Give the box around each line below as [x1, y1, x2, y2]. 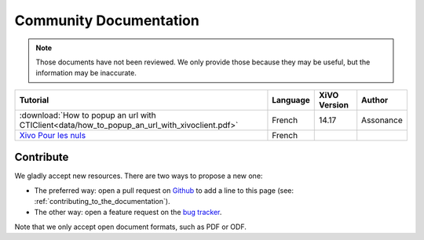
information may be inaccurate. [35, 68, 137, 78]
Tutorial [19, 94, 49, 105]
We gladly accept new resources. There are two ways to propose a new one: [14, 171, 263, 180]
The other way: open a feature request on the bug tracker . [34, 208, 222, 217]
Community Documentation [14, 12, 199, 29]
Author [361, 94, 389, 105]
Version [319, 99, 349, 110]
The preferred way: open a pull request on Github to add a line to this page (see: [34, 185, 294, 195]
